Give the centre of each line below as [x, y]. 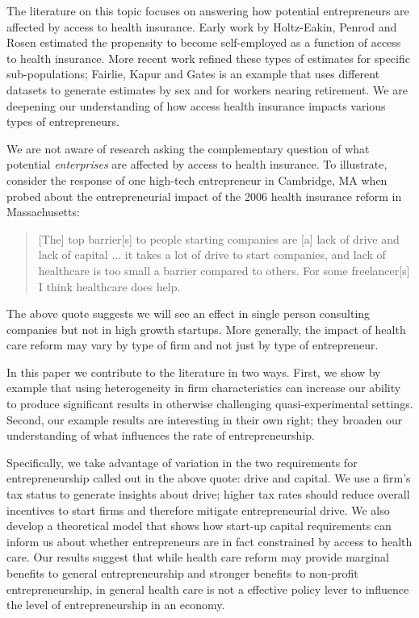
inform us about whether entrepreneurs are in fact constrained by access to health [209, 541]
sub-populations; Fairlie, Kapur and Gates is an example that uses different [193, 74]
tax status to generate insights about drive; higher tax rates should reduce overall [208, 494]
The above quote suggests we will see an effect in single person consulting [189, 313]
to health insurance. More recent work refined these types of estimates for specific [208, 58]
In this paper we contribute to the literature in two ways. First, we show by [194, 372]
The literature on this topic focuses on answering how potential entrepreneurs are [208, 10]
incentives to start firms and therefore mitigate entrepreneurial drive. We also [198, 509]
